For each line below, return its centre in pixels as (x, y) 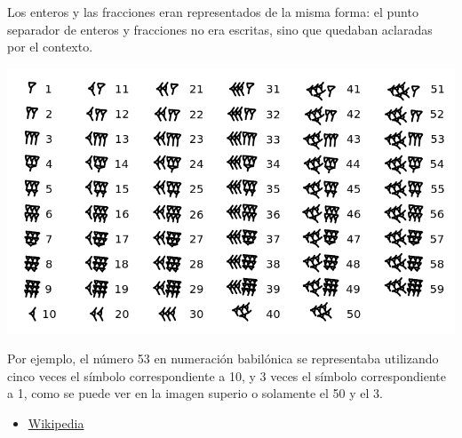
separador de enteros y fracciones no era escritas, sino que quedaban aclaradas (220, 29)
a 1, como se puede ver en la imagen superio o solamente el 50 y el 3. (195, 393)
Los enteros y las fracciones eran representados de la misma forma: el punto (213, 12)
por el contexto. (50, 47)
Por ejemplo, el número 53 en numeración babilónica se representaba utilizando (223, 358)
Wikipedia (56, 423)
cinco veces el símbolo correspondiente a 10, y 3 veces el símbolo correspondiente (227, 375)
